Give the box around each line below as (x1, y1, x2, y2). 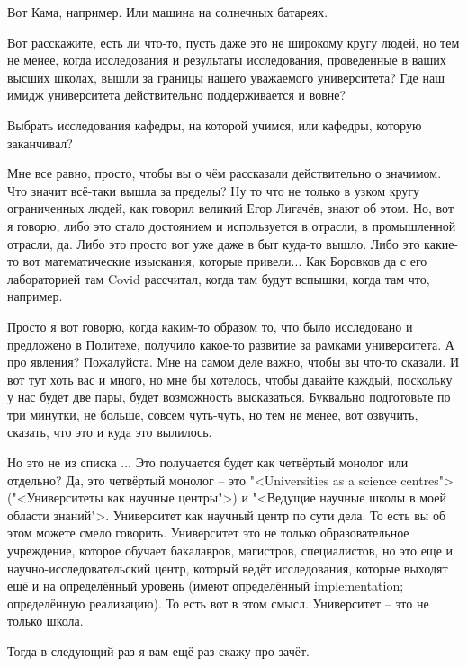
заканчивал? (7, 133, 73, 152)
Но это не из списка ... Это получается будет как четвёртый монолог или (7, 453, 409, 472)
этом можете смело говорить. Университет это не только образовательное (7, 523, 409, 542)
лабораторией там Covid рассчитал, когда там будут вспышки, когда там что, (7, 269, 430, 288)
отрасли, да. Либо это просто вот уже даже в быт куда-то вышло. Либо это (7, 234, 420, 253)
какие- (424, 234, 459, 253)
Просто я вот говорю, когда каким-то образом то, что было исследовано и (7, 316, 413, 335)
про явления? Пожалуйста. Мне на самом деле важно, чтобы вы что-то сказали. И (7, 352, 459, 371)
